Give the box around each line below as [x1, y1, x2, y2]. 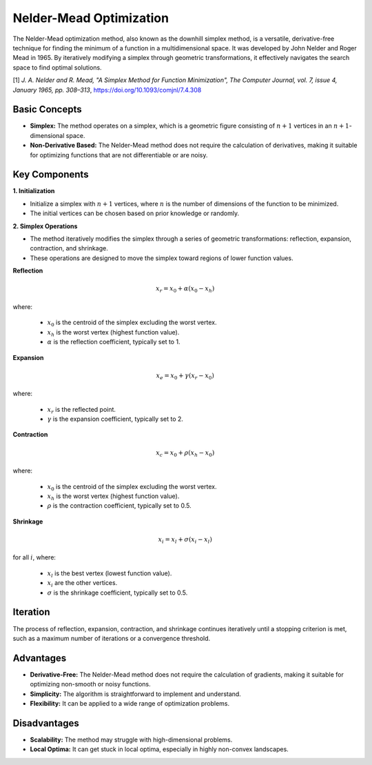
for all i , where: [12, 553, 56, 562]
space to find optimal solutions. [12, 63, 103, 72]
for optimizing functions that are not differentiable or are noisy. [30, 150, 208, 159]
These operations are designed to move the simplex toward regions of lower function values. [30, 254, 293, 262]
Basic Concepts [12, 103, 82, 115]
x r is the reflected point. [47, 405, 116, 415]
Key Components [12, 169, 89, 181]
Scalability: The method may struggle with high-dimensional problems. [30, 735, 233, 744]
